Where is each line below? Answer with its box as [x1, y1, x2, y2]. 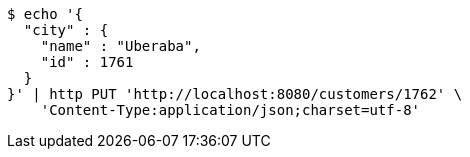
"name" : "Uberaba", [40, 38, 201, 54]
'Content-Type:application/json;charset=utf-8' [40, 102, 421, 118]
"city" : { [23, 22, 109, 38]
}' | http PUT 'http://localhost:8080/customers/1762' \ [7, 86, 463, 102]
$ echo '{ [7, 6, 83, 22]
